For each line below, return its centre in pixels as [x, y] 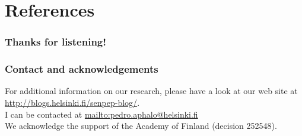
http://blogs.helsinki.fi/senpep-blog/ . [72, 103]
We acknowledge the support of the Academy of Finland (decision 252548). [141, 126]
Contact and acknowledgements [82, 69]
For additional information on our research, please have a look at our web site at [151, 91]
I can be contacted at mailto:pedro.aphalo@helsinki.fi [101, 114]
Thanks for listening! [55, 42]
